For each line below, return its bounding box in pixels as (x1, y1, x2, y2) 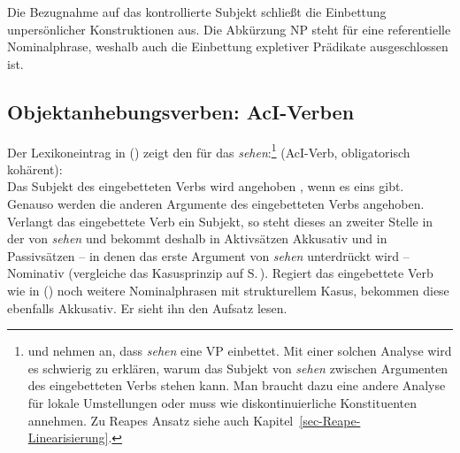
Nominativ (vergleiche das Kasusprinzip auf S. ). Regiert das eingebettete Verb (7, 264, 433, 282)
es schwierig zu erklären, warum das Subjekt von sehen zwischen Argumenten (27, 358, 448, 377)
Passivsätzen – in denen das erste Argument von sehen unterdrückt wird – (7, 246, 410, 265)
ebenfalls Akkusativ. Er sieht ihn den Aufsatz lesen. (7, 298, 287, 317)
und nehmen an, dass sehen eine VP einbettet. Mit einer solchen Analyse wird (27, 342, 452, 360)
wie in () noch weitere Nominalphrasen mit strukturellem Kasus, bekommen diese (7, 280, 449, 299)
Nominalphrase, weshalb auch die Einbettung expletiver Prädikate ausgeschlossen (7, 37, 448, 56)
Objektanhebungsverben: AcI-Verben (7, 97, 355, 125)
